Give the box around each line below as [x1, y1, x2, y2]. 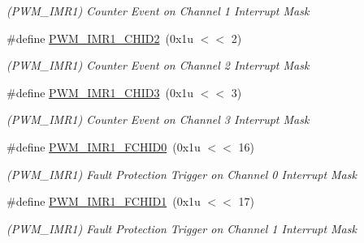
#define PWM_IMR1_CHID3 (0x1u [6, 83, 194, 100]
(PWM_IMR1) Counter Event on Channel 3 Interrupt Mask [6, 111, 310, 128]
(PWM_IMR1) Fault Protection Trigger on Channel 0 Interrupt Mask [6, 165, 357, 182]
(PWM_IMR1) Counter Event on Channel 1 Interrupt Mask [6, 2, 310, 19]
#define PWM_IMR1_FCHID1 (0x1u [6, 193, 201, 210]
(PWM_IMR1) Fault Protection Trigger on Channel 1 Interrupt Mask [6, 220, 357, 237]
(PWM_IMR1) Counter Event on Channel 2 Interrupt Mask [6, 57, 310, 74]
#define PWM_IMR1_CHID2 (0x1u [6, 29, 194, 46]
